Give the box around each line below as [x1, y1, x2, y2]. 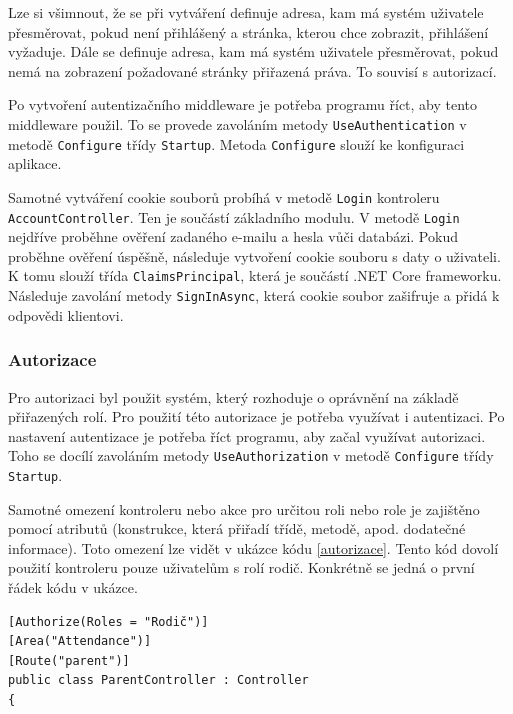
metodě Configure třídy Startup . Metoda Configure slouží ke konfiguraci [8, 133, 465, 154]
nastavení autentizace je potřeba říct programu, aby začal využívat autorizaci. [8, 425, 486, 446]
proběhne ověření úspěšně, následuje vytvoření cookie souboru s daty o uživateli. [8, 245, 501, 266]
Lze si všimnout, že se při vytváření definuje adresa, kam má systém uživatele [8, 2, 484, 22]
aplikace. [8, 153, 62, 174]
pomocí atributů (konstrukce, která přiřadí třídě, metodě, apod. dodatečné [8, 518, 466, 539]
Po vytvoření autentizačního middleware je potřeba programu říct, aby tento [8, 94, 478, 115]
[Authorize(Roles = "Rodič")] [8, 614, 209, 629]
